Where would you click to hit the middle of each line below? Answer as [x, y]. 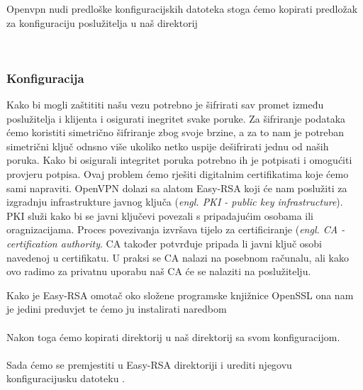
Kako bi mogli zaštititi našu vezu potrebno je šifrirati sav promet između [165, 104]
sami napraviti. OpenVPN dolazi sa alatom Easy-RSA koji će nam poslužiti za [177, 188]
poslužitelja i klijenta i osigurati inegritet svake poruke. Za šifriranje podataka [176, 118]
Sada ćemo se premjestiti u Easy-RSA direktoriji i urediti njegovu [149, 364]
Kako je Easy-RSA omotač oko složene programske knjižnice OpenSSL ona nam [180, 295]
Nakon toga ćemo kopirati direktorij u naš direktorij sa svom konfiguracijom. [173, 336]
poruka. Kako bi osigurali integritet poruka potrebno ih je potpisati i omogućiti [179, 160]
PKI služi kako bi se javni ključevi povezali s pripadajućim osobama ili [160, 215]
